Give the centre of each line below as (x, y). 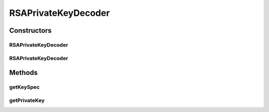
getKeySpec (24, 87)
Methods (23, 73)
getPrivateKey (27, 100)
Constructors (30, 30)
